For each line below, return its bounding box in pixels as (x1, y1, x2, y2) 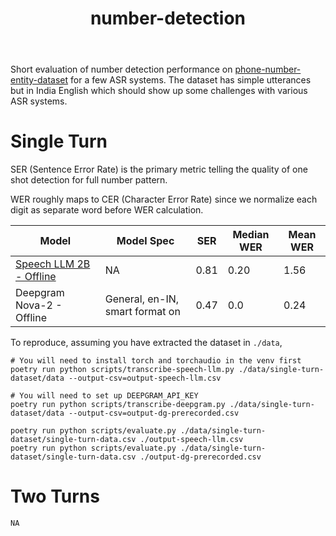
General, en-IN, (104, 292, 180, 306)
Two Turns (10, 485, 100, 508)
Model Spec (116, 234, 175, 248)
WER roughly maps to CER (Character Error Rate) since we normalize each (10, 193, 318, 206)
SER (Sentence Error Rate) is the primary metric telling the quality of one (10, 163, 308, 176)
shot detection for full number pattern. (10, 174, 168, 186)
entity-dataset (10, 74, 69, 86)
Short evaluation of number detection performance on (10, 63, 233, 76)
